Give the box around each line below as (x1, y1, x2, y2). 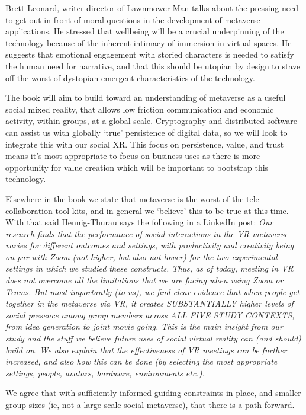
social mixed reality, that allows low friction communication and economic (5, 103, 274, 115)
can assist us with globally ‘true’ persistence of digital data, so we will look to (5, 126, 288, 138)
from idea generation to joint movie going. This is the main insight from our (5, 320, 283, 333)
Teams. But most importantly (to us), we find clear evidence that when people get (5, 285, 299, 298)
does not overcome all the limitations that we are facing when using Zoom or (5, 274, 284, 286)
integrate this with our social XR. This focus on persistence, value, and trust (5, 138, 284, 150)
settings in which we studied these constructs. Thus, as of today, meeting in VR (5, 262, 294, 274)
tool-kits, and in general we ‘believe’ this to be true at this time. (55, 204, 289, 216)
